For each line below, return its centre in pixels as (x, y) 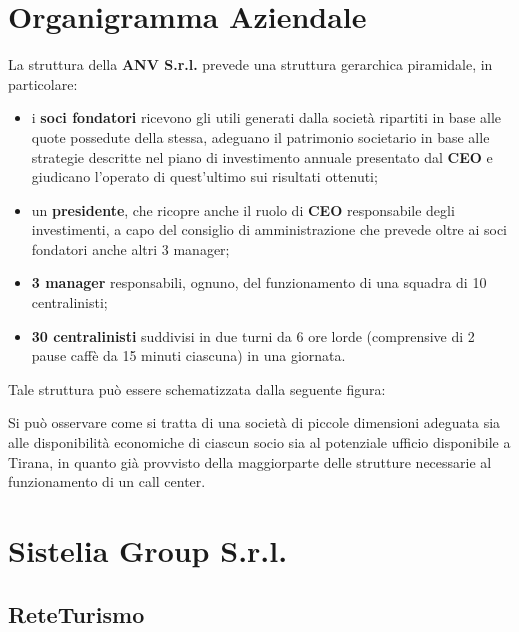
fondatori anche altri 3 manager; (130, 248)
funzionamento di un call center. (107, 481)
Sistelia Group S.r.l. (148, 550)
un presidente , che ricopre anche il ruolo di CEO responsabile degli (243, 209)
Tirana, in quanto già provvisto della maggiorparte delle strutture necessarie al (250, 461)
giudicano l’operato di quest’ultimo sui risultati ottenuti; (204, 176)
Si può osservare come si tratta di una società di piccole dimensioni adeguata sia (254, 422)
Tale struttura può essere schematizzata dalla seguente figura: (197, 388)
